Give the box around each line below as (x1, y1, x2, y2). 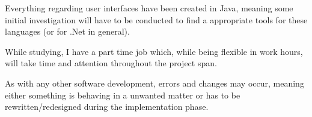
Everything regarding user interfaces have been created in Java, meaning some (5, 2, 293, 14)
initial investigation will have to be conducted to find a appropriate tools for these (5, 13, 308, 26)
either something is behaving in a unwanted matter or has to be (5, 88, 240, 101)
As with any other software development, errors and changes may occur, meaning (5, 76, 304, 89)
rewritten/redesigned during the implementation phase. (5, 100, 209, 113)
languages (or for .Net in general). (5, 25, 130, 38)
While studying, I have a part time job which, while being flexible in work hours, (5, 45, 303, 57)
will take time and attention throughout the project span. (5, 57, 217, 69)
